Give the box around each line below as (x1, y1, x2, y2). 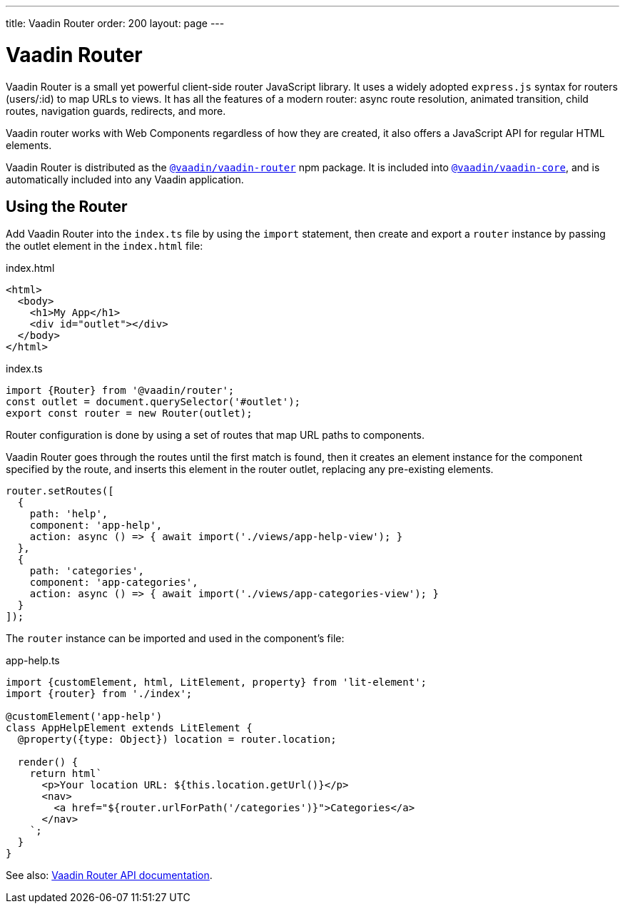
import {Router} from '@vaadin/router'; (6, 385, 235, 397)
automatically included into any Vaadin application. (6, 173, 244, 186)
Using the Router (6, 197, 128, 215)
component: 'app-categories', (29, 577, 198, 589)
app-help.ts (6, 654, 60, 667)
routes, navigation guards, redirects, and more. (6, 104, 226, 117)
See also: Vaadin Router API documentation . (6, 869, 213, 882)
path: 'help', (29, 508, 108, 520)
